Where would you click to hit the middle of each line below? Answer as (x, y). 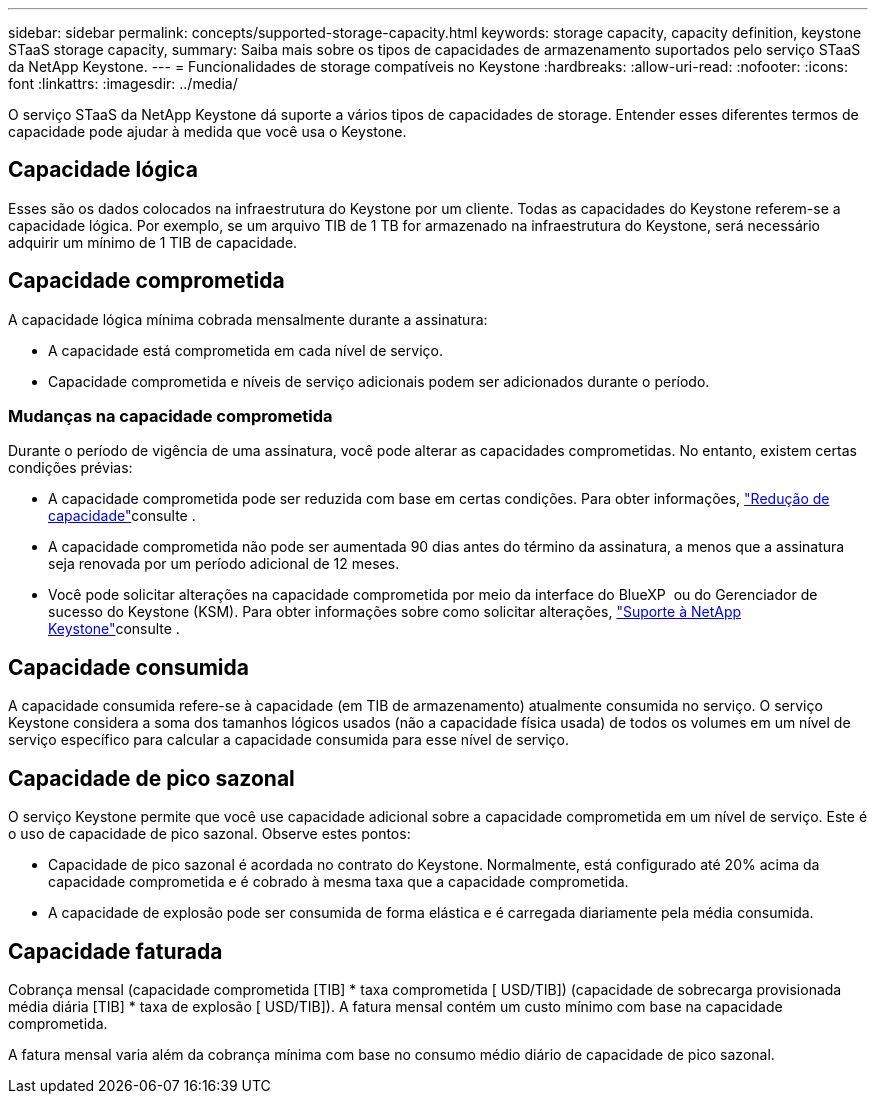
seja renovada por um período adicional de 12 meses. (224, 564)
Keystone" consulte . (114, 629)
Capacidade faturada (115, 951)
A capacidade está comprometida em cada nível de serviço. (245, 350)
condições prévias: (70, 468)
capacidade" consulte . (122, 516)
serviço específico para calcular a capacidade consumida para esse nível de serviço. (289, 740)
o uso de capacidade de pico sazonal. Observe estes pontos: (209, 834)
